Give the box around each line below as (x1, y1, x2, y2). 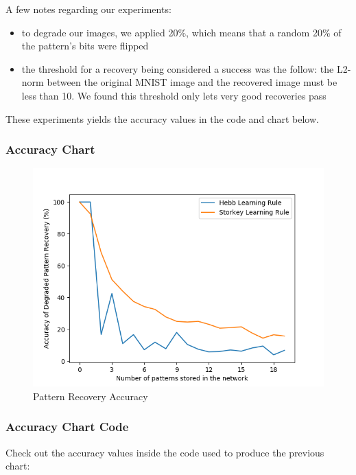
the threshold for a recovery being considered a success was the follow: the (21, 61, 334, 76)
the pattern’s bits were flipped (21, 38, 149, 53)
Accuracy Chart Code (5, 418, 129, 435)
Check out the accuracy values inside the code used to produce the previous (5, 445, 324, 459)
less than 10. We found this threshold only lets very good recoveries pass (21, 88, 327, 102)
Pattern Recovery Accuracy (33, 389, 148, 403)
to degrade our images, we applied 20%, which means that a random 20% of (21, 25, 342, 39)
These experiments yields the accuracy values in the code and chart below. (5, 111, 319, 126)
